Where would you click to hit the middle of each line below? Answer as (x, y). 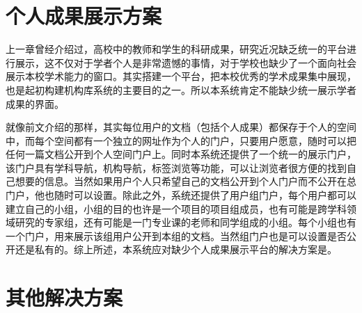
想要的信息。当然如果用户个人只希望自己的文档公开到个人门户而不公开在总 (186, 181)
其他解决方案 (64, 297)
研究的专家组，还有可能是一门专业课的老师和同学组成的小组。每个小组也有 (186, 222)
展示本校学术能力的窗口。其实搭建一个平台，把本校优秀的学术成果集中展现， (181, 76)
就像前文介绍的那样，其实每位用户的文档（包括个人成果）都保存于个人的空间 (181, 127)
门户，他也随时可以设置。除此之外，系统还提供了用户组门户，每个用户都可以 (181, 195)
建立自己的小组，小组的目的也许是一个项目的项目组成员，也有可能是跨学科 (176, 208)
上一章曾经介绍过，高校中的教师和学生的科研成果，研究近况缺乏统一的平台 (176, 49)
